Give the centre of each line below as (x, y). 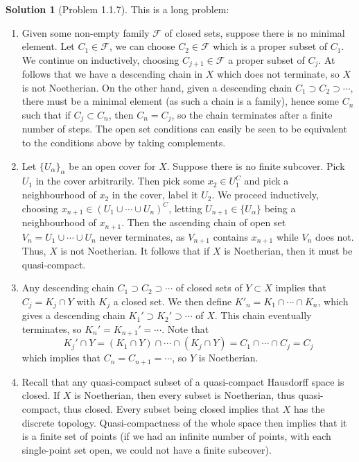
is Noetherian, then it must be (288, 250)
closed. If (41, 395)
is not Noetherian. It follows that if (135, 250)
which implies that (61, 358)
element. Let (48, 46)
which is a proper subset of (270, 46)
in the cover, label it (155, 195)
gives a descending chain (73, 315)
